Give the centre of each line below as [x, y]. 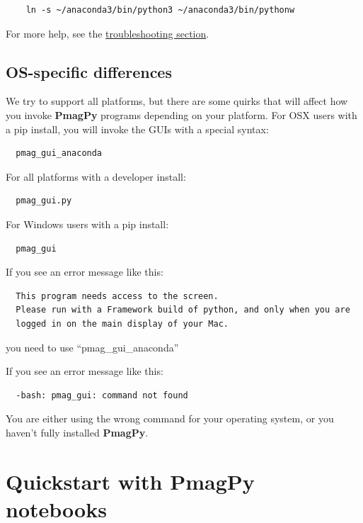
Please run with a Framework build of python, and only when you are [183, 310]
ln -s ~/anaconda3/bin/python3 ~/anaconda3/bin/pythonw [160, 10]
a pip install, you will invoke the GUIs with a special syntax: [137, 129]
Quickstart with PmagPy [130, 481]
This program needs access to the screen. [117, 296]
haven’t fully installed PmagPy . [77, 432]
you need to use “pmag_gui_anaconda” [92, 347]
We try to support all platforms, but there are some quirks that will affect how [177, 101]
